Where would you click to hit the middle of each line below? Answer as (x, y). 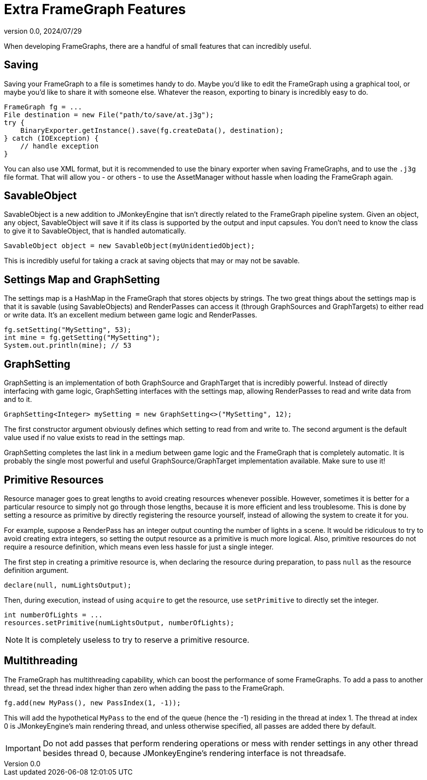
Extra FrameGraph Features (95, 9)
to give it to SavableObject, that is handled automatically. (95, 231)
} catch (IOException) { (51, 138)
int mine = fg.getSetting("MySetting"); (82, 338)
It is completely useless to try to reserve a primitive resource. (137, 640)
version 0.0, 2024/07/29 (43, 31)
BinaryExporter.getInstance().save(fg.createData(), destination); (152, 130)
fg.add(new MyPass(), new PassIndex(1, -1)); (92, 703)
